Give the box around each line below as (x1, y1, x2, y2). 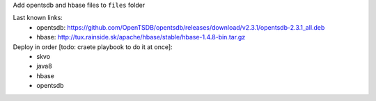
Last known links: (13, 14, 63, 22)
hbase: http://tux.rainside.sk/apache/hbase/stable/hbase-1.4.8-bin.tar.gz (36, 33, 246, 42)
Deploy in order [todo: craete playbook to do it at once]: (13, 42, 173, 51)
